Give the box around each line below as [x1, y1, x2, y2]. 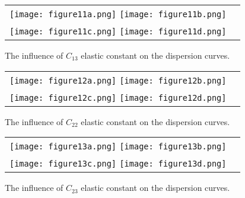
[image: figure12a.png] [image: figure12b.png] [9, 75, 227, 85]
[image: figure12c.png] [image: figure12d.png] [9, 92, 227, 103]
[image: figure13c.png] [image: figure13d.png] [9, 159, 227, 169]
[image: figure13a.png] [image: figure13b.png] [9, 142, 227, 152]
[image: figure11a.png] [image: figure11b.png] [9, 9, 227, 19]
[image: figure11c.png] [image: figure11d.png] [9, 27, 227, 36]
